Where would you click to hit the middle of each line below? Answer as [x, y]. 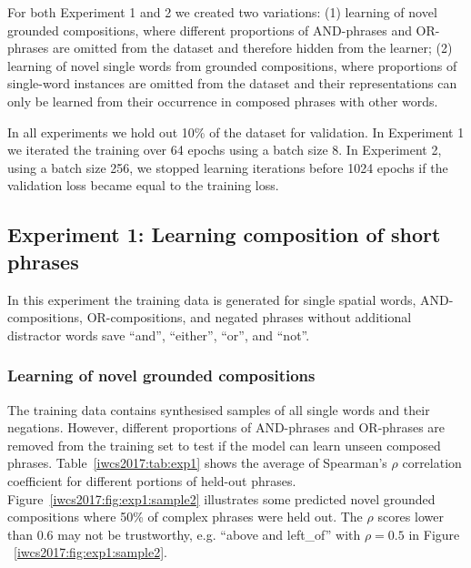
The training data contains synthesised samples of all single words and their [219, 409]
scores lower [411, 517]
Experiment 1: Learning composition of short [224, 234]
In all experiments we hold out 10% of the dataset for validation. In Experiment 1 [236, 132]
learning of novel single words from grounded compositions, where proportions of [232, 65]
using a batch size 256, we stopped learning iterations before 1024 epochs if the [228, 167]
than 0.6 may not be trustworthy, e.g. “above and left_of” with [184, 534]
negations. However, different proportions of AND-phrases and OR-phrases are [226, 427]
